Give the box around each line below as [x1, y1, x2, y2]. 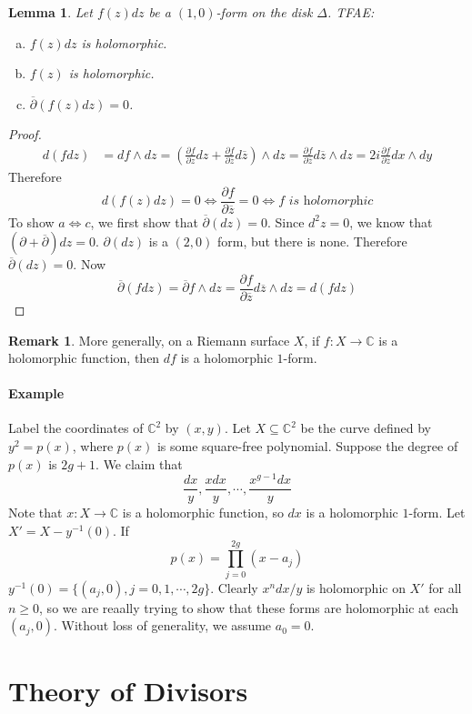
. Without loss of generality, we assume [53, 616, 272, 635]
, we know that [349, 212, 433, 231]
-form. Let [408, 503, 466, 522]
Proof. [8, 125, 42, 144]
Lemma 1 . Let [8, 3, 93, 21]
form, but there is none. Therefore [216, 232, 407, 251]
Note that [8, 503, 63, 522]
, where [72, 437, 114, 456]
